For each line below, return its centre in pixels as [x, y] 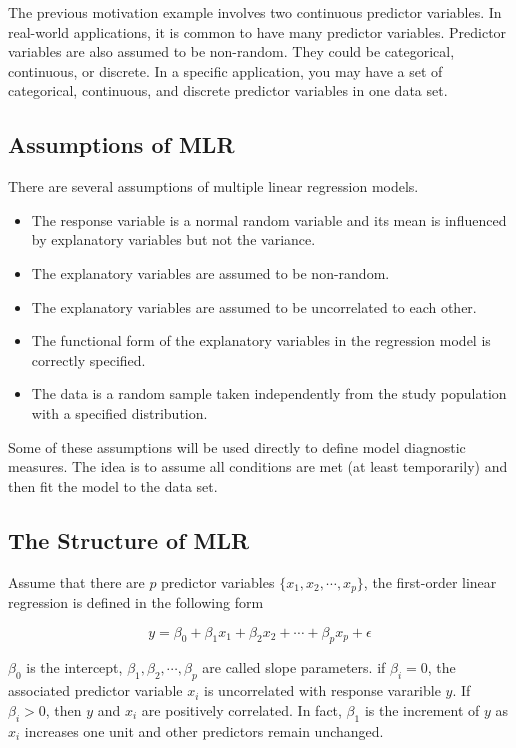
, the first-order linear [430, 581]
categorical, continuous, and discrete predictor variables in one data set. [228, 90]
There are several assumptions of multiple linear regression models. [213, 186]
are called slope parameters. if [294, 667]
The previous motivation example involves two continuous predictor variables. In [255, 12]
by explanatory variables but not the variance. [173, 239]
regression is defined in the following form [136, 601]
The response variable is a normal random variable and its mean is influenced [269, 219]
